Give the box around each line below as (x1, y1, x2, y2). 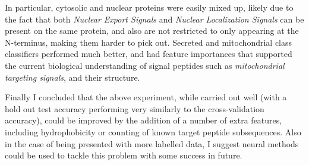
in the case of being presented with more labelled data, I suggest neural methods (5, 137, 299, 150)
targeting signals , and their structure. (5, 71, 140, 83)
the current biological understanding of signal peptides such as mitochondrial (5, 59, 285, 71)
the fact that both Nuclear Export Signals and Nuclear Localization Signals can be (5, 12, 304, 25)
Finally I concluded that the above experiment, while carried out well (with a (5, 91, 287, 103)
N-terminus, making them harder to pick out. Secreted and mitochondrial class (5, 36, 292, 48)
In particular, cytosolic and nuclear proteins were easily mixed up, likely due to (5, 1, 294, 13)
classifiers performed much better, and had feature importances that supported (5, 47, 292, 60)
